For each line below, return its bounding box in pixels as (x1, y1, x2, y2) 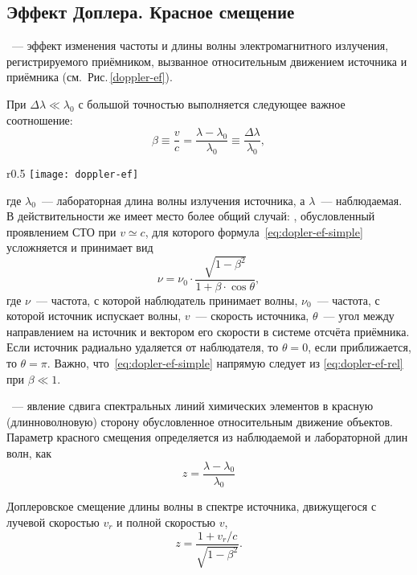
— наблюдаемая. (321, 191, 403, 208)
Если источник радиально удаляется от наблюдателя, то (6, 339, 279, 355)
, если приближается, (308, 339, 411, 355)
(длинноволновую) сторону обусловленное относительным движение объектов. (6, 413, 393, 429)
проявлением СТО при (6, 223, 117, 240)
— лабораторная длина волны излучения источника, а (41, 191, 305, 208)
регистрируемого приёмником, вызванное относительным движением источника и (6, 52, 407, 69)
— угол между (323, 307, 395, 324)
